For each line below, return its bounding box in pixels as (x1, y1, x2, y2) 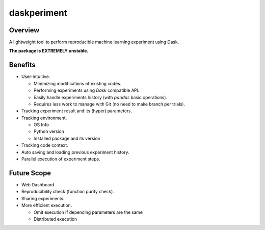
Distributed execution (33, 216, 77, 222)
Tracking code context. (21, 142, 68, 148)
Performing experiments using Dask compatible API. (33, 87, 140, 93)
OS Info (33, 122, 49, 128)
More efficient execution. (21, 203, 72, 208)
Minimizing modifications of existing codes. (33, 80, 122, 86)
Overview (9, 26, 40, 34)
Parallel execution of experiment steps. (21, 156, 101, 162)
